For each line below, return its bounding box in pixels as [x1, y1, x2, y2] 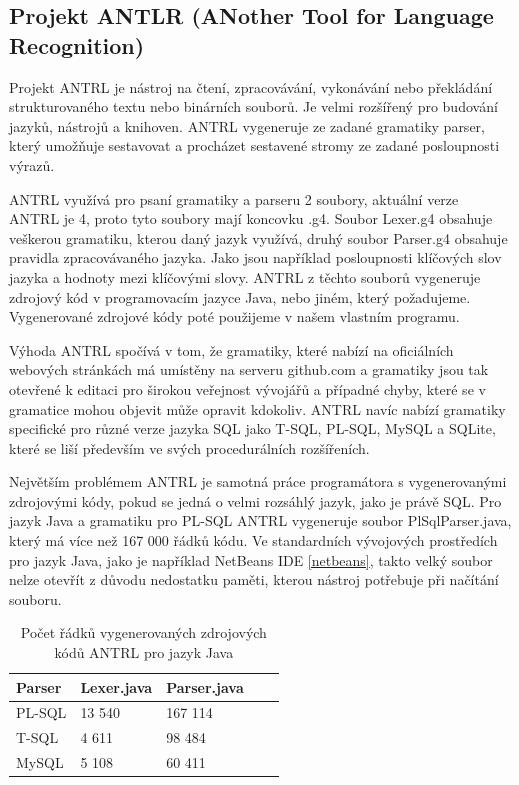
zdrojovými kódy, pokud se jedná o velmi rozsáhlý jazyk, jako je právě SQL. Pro [9, 490, 502, 511]
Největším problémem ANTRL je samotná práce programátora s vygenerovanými [9, 471, 507, 492]
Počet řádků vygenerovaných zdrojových [20, 622, 267, 643]
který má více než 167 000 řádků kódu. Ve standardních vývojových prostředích [9, 530, 498, 551]
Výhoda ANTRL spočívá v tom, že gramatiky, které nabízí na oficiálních [9, 339, 454, 360]
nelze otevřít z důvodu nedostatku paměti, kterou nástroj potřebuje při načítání [9, 569, 499, 590]
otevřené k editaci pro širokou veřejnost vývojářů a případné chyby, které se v [9, 378, 486, 399]
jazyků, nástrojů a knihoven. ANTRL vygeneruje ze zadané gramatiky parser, [9, 115, 485, 136]
